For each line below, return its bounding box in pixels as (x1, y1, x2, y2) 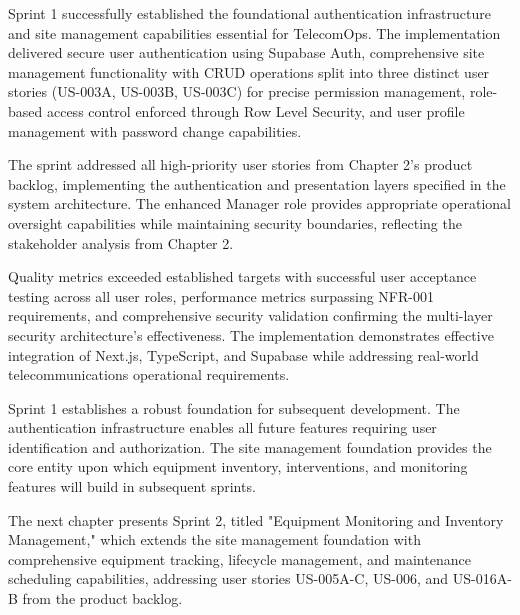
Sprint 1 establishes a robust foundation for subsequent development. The (8, 397, 460, 418)
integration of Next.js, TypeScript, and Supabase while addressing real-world (8, 344, 479, 365)
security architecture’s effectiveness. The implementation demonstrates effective (8, 324, 494, 345)
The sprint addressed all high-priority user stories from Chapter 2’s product (8, 154, 473, 175)
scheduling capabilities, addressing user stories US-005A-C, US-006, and (8, 568, 449, 589)
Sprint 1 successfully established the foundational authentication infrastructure (8, 3, 491, 23)
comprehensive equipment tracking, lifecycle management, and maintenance (8, 548, 471, 569)
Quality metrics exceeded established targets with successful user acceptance (8, 266, 477, 287)
